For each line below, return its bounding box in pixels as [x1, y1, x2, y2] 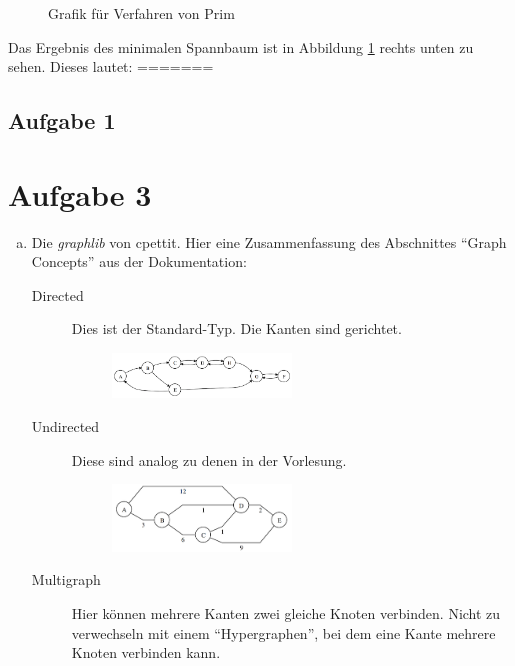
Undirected [31, 415, 100, 436]
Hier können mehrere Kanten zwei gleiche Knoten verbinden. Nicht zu [71, 603, 501, 624]
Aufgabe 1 [8, 105, 116, 136]
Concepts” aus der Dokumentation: [31, 251, 247, 272]
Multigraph [31, 569, 101, 590]
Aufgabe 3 [8, 173, 152, 214]
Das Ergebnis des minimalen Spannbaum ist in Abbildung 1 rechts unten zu [8, 36, 474, 57]
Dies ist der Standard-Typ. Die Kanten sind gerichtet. [71, 318, 402, 339]
